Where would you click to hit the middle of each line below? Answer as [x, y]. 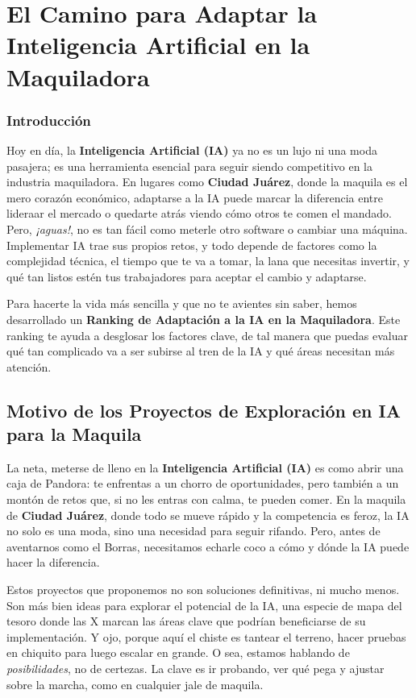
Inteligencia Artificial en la [158, 45]
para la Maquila [74, 434]
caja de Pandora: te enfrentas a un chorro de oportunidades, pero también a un [203, 483]
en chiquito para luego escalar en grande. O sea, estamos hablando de [178, 652]
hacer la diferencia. [53, 562]
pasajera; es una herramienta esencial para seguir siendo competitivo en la [190, 166]
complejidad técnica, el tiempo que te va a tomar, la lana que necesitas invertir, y [208, 261]
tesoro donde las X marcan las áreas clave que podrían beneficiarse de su [186, 621]
